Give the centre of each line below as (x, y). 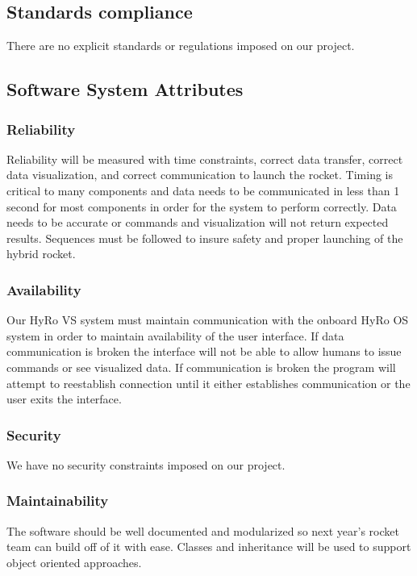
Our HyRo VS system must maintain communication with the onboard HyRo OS (208, 320)
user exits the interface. (64, 399)
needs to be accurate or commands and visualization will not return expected (198, 222)
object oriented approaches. (74, 562)
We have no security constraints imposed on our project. (146, 464)
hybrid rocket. (41, 254)
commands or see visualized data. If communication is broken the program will (201, 367)
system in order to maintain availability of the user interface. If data (175, 335)
